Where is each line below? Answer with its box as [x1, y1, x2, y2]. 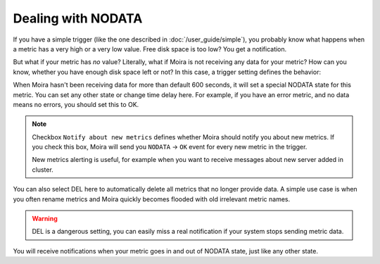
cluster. [32, 165, 54, 174]
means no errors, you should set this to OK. [13, 100, 139, 108]
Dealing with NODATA [13, 11, 143, 26]
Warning [32, 215, 58, 223]
